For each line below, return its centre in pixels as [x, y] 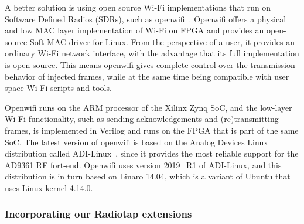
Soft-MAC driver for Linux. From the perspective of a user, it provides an [162, 41]
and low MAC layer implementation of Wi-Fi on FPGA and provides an [134, 30]
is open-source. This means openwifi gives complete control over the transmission [150, 64]
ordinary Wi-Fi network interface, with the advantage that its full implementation [152, 53]
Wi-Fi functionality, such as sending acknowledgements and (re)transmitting [142, 119]
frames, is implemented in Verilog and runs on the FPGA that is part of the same [152, 130]
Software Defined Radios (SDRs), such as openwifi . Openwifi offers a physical [146, 18]
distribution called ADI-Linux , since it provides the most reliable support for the [152, 153]
